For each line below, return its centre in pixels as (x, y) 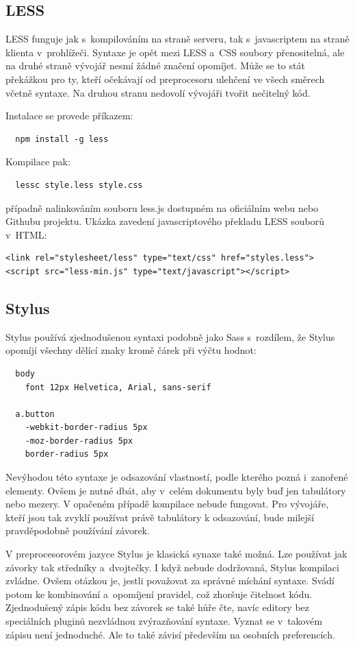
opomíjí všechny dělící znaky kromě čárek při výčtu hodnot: (131, 350)
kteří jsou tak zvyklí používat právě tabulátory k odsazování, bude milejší (160, 517)
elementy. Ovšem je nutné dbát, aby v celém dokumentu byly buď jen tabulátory (176, 490)
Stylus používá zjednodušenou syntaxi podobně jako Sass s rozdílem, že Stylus (170, 336)
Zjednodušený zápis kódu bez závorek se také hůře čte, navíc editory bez (158, 607)
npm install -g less (62, 139)
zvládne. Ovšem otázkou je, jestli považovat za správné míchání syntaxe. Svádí (170, 581)
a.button (35, 414)
